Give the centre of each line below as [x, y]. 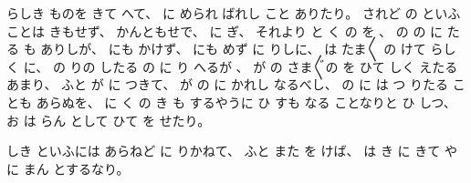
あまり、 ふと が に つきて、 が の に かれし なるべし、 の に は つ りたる [228, 84]
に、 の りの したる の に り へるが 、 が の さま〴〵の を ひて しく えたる [241, 66]
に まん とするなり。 [68, 168]
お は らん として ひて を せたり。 [109, 120]
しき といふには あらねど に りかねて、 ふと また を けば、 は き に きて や [232, 151]
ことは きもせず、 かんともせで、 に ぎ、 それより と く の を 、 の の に [225, 30]
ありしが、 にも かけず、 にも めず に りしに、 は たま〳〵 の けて [233, 49]
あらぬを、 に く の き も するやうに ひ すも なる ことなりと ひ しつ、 [246, 102]
